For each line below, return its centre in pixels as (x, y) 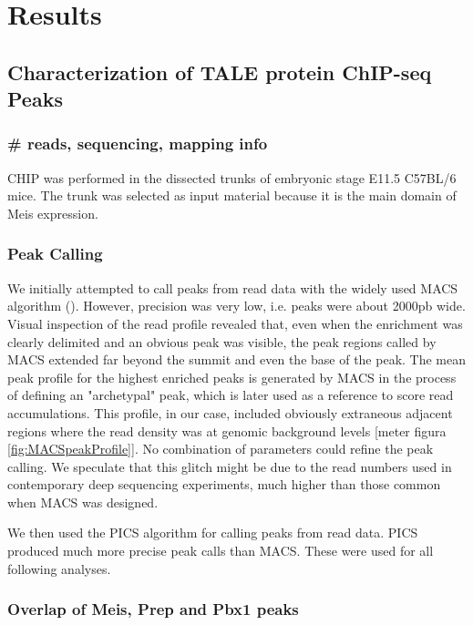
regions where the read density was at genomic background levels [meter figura (227, 430)
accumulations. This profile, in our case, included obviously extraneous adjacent (230, 412)
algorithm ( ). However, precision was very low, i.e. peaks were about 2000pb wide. (236, 306)
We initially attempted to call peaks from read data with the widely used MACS (233, 287)
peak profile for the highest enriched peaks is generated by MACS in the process (232, 377)
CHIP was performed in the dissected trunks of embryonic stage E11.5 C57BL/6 (232, 177)
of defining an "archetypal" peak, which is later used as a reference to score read (231, 395)
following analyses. (59, 568)
